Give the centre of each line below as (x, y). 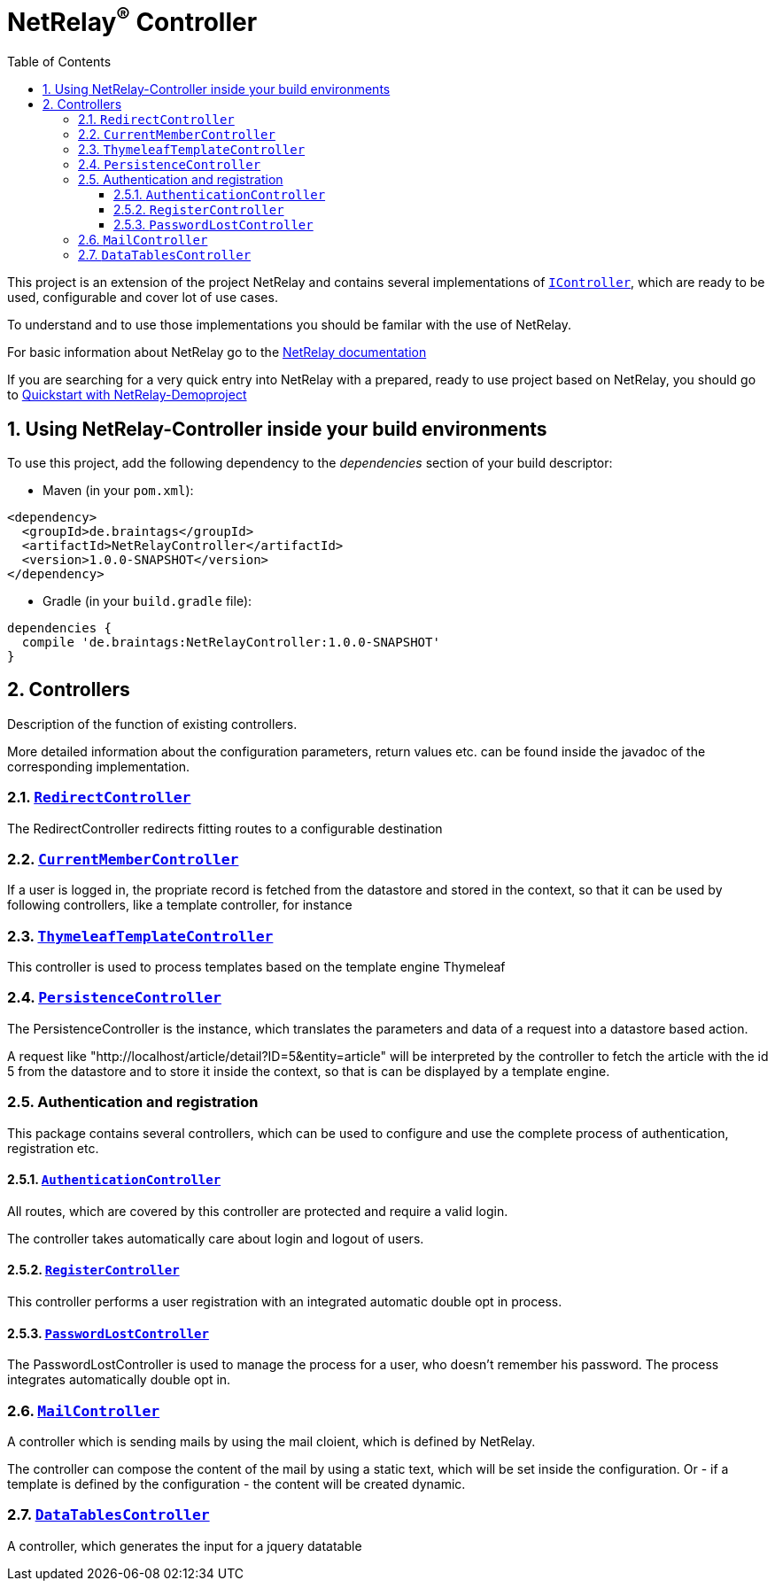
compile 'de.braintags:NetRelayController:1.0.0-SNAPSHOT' (231, 642)
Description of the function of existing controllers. (152, 724)
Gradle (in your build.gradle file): (147, 600)
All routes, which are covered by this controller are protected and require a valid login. (258, 1211)
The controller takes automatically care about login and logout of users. (216, 1238)
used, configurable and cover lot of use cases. (143, 298)
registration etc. (53, 1148)
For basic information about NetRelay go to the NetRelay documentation (217, 352)
